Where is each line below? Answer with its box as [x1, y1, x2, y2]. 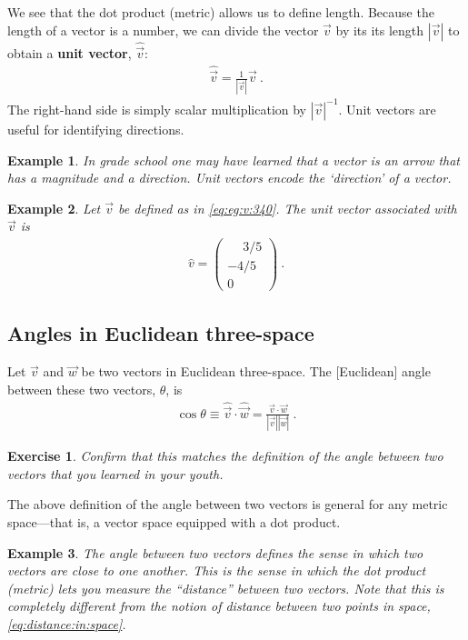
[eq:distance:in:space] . [7, 614, 126, 633]
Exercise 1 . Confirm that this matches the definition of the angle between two [7, 446, 443, 465]
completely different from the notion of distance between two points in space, [7, 596, 431, 615]
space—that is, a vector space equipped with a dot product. [7, 513, 341, 532]
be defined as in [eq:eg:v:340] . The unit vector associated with [118, 198, 457, 217]
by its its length [335, 20, 424, 39]
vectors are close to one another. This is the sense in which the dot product [7, 561, 426, 580]
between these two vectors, [7, 379, 156, 398]
